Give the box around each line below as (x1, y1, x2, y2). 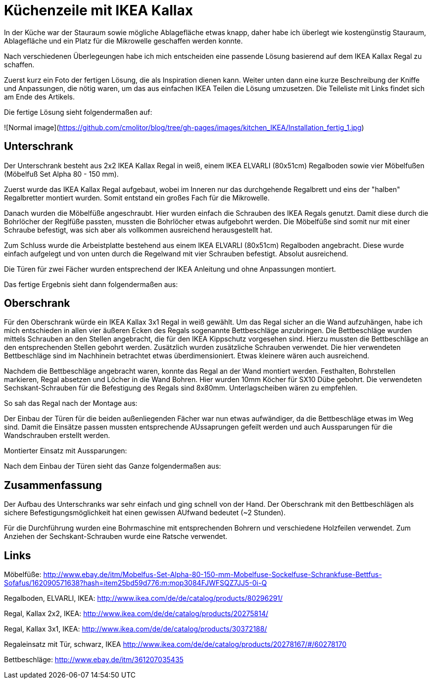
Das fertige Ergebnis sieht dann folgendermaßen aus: (4, 280, 178, 289)
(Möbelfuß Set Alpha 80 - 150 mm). (4, 169, 119, 178)
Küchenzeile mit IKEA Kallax (4, 2, 193, 19)
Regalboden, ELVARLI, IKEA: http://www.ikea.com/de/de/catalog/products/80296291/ (4, 594, 283, 603)
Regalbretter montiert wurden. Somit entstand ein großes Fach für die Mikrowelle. (4, 193, 270, 202)
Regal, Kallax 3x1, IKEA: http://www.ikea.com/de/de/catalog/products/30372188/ (4, 625, 267, 634)
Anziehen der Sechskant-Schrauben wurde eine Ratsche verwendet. (4, 532, 228, 541)
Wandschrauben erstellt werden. (4, 431, 110, 440)
